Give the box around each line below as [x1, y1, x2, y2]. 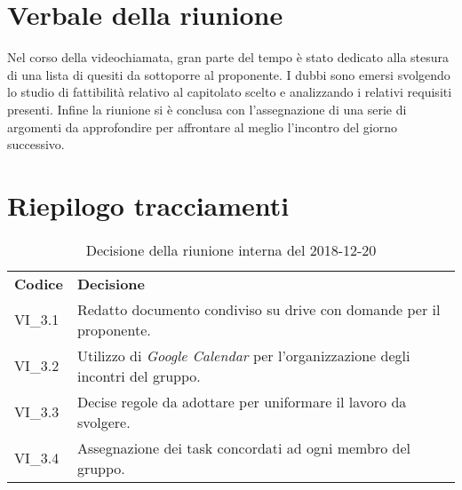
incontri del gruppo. [76, 365, 201, 386]
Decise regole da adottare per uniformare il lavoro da [76, 391, 407, 412]
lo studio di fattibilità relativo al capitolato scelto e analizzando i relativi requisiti [7, 83, 452, 101]
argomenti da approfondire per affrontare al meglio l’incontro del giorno [7, 117, 398, 136]
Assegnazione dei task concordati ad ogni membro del [76, 437, 410, 458]
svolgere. [76, 411, 131, 432]
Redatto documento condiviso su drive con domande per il [76, 298, 441, 320]
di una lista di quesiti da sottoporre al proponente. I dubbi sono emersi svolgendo [7, 65, 450, 83]
